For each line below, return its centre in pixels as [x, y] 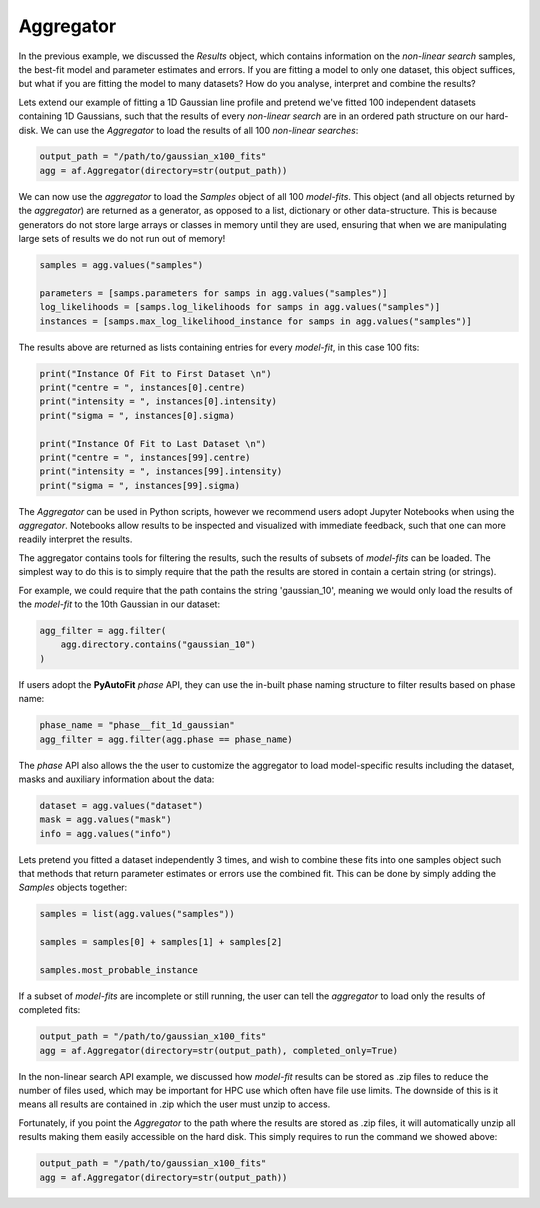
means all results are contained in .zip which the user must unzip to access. [174, 1104]
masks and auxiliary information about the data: [116, 779]
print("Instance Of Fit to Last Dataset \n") [153, 443]
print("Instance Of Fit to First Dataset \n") [155, 373]
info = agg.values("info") [105, 833]
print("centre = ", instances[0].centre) [142, 387]
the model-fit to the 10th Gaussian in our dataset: [119, 604]
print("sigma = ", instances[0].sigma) [137, 415]
